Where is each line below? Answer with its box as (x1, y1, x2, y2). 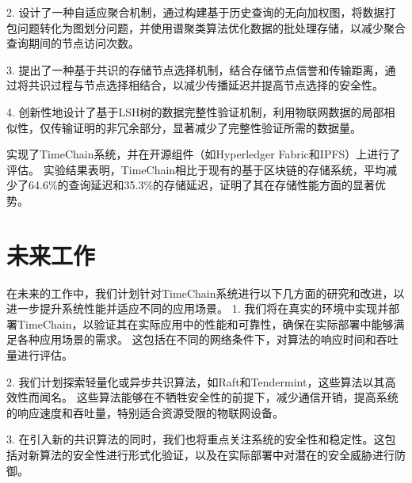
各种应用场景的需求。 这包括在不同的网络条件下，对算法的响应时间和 (17, 331, 376, 348)
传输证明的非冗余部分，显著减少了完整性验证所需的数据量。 (50, 119, 361, 135)
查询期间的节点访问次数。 (6, 35, 139, 51)
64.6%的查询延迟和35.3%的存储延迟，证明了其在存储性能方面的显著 (28, 177, 376, 193)
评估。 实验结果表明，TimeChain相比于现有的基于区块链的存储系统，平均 (6, 161, 387, 177)
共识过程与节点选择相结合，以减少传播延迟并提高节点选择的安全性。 (28, 77, 383, 93)
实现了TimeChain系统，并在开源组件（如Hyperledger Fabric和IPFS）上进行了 (6, 146, 401, 162)
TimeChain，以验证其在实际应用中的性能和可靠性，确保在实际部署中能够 (17, 315, 394, 332)
